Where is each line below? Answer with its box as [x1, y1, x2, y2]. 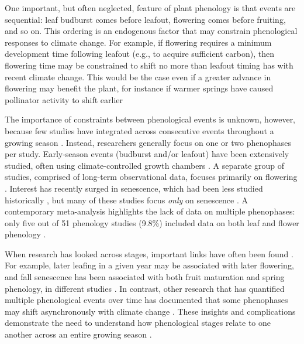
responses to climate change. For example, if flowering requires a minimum [5, 36, 272, 48]
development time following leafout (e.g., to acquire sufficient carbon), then [5, 47, 274, 60]
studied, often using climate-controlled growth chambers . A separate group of [5, 159, 285, 171]
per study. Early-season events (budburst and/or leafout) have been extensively [5, 148, 289, 160]
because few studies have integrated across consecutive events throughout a [5, 124, 274, 137]
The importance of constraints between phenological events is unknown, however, [5, 113, 296, 125]
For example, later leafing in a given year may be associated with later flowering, [5, 259, 294, 271]
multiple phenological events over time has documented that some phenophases [5, 294, 288, 306]
